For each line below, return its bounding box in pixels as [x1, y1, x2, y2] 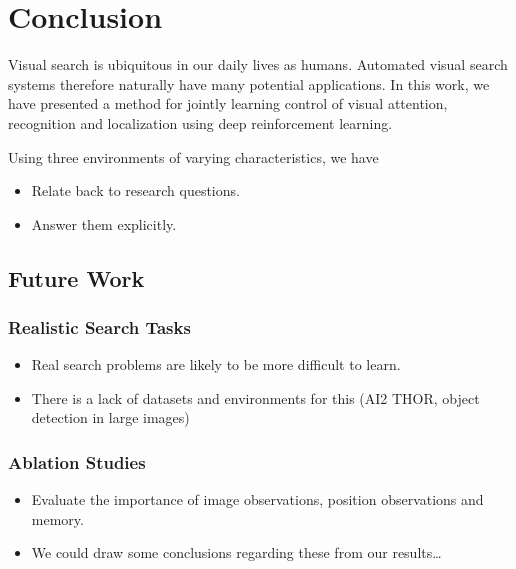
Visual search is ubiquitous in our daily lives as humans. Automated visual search [8, 54, 508, 75]
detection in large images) [31, 407, 190, 428]
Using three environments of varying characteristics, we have [8, 146, 379, 167]
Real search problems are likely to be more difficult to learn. [31, 354, 401, 375]
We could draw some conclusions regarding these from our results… [31, 542, 442, 563]
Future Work [8, 262, 145, 293]
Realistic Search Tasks [8, 314, 191, 339]
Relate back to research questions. [31, 180, 240, 201]
